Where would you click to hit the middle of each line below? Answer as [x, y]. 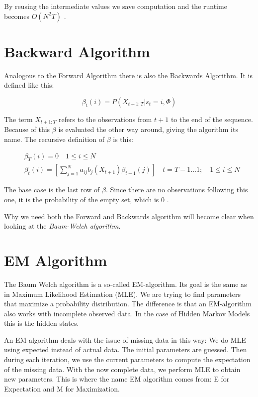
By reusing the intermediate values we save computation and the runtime [116, 6]
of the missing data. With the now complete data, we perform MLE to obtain [122, 369]
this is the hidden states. [42, 323]
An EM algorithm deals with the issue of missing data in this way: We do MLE [125, 339]
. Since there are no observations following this [177, 190]
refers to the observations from [105, 119]
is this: [123, 139]
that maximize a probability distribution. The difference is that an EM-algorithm [128, 304]
